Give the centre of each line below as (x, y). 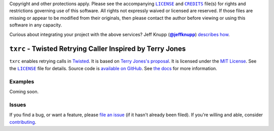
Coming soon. (24, 92)
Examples (22, 81)
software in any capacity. (36, 25)
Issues (18, 105)
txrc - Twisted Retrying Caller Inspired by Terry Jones (98, 49)
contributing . (23, 122)
